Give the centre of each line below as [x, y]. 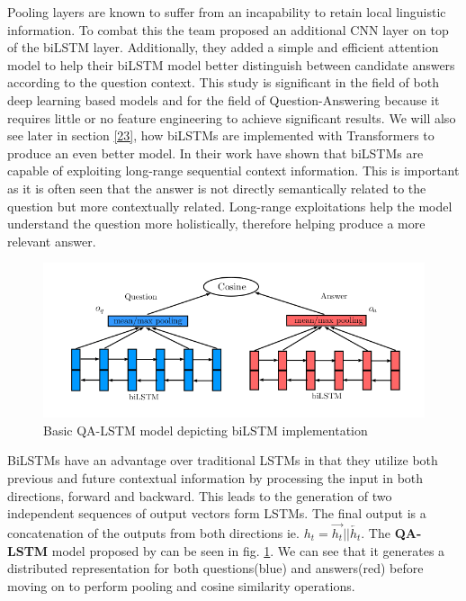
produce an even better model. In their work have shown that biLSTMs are [215, 152]
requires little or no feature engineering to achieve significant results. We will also [232, 117]
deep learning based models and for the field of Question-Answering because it [224, 99]
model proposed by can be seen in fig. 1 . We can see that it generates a [248, 550]
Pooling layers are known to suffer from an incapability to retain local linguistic [227, 12]
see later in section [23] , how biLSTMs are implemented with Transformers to [221, 135]
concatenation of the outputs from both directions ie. [153, 533]
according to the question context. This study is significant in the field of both [223, 82]
